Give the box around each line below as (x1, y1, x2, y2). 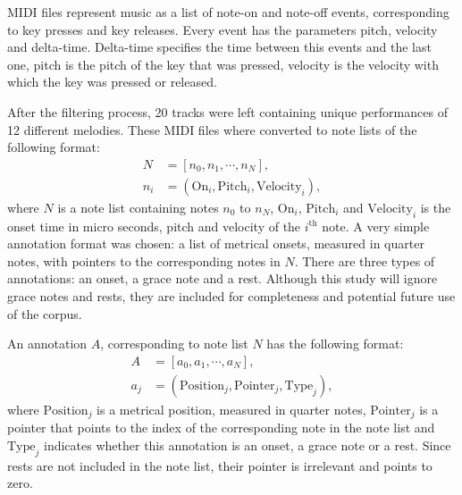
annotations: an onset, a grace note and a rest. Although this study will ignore (7, 269, 438, 288)
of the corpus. (7, 304, 82, 323)
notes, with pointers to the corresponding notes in (7, 251, 281, 270)
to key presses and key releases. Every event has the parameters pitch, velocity (7, 20, 438, 38)
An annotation (7, 334, 88, 353)
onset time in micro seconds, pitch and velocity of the (7, 216, 301, 235)
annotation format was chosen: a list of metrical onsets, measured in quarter (7, 234, 424, 253)
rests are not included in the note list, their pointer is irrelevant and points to (7, 456, 433, 474)
